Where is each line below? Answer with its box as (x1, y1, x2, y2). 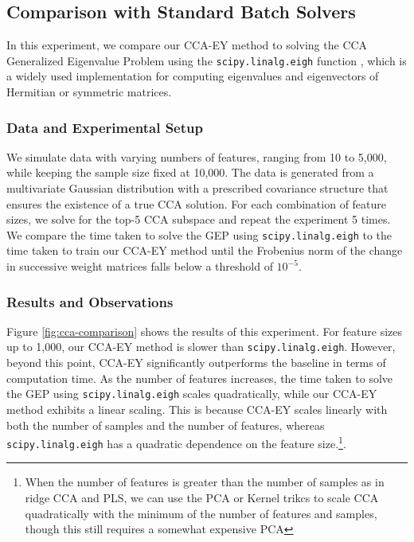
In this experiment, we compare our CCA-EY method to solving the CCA (6, 37, 368, 53)
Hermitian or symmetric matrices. (6, 84, 172, 100)
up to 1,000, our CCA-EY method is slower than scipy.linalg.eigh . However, (6, 338, 396, 355)
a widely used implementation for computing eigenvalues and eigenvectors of (6, 68, 379, 84)
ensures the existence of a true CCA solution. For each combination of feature (6, 195, 387, 212)
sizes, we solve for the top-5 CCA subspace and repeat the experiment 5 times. (6, 211, 391, 228)
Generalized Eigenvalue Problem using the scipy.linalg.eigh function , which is (6, 52, 407, 68)
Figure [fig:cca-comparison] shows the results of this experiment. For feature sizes (6, 322, 403, 339)
